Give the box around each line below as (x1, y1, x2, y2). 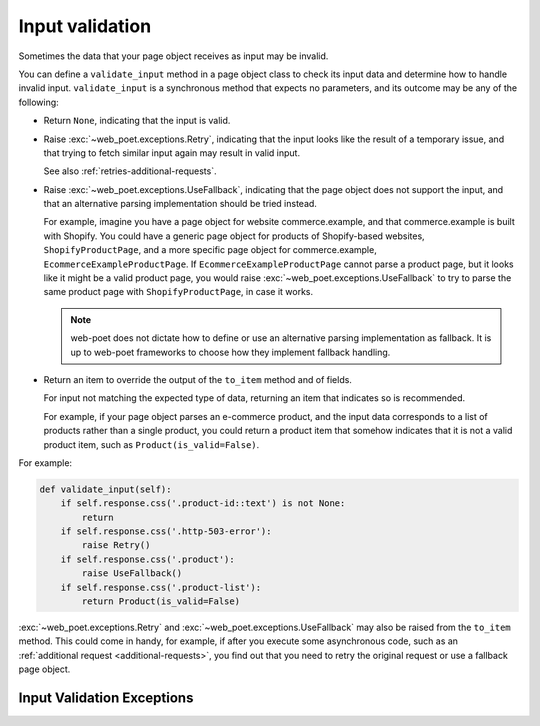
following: (18, 96, 59, 108)
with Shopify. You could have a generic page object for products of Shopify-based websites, (43, 230, 425, 242)
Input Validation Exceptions (18, 690, 194, 706)
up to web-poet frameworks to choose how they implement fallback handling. (70, 346, 391, 358)
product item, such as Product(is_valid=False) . (43, 438, 260, 450)
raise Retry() (81, 540, 151, 551)
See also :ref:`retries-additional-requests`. (43, 165, 217, 177)
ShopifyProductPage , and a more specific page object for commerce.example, (43, 244, 377, 256)
